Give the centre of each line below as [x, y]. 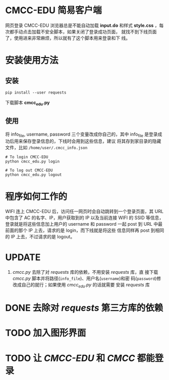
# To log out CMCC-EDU [29, 171]
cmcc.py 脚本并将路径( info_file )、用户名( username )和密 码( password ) [84, 278]
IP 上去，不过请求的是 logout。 [43, 237]
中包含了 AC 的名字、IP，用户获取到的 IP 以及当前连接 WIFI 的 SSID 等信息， [84, 218]
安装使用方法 [32, 60]
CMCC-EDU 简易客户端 [53, 10]
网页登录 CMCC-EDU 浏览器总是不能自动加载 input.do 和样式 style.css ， [82, 25]
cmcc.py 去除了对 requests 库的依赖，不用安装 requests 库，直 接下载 [85, 272]
